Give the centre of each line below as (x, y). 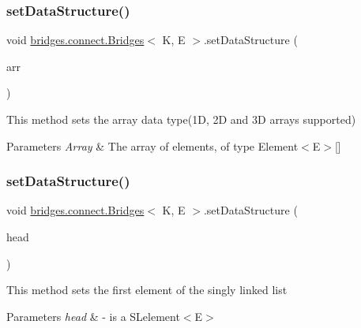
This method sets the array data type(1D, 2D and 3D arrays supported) (181, 119)
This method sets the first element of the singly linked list (147, 290)
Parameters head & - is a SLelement (93, 316)
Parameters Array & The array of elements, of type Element (152, 145)
